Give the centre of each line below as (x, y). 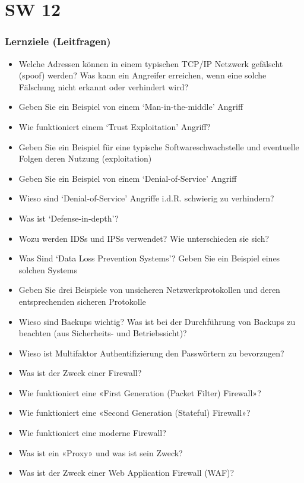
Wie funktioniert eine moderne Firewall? (92, 433)
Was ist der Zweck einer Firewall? (80, 373)
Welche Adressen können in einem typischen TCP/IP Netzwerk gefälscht (151, 63)
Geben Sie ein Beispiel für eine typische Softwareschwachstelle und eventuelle (159, 146)
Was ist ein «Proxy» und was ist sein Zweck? (101, 452)
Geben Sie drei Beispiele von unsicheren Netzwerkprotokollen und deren (149, 290)
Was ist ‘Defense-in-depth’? (69, 218)
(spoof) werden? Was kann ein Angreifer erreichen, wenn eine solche (142, 75)
